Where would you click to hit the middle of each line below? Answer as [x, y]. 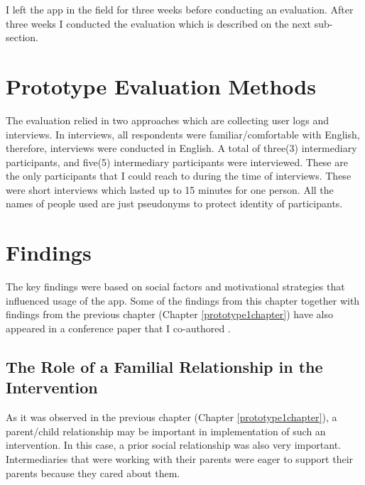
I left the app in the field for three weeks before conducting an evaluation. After [180, 9]
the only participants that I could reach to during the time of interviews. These [179, 176]
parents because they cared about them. [93, 473]
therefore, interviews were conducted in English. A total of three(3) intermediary [181, 148]
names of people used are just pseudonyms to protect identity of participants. [174, 203]
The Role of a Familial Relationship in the [164, 366]
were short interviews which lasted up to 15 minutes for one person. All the [170, 189]
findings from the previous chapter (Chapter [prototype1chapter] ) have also [169, 314]
